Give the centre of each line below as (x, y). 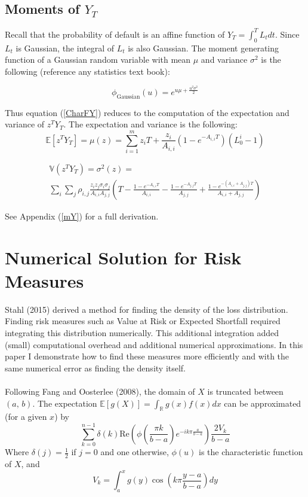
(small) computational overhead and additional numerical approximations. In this (154, 344)
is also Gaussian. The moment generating (204, 48)
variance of (25, 124)
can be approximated (263, 403)
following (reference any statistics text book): (87, 71)
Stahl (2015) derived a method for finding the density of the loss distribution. (147, 309)
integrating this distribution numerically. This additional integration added (142, 333)
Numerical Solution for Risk (123, 257)
